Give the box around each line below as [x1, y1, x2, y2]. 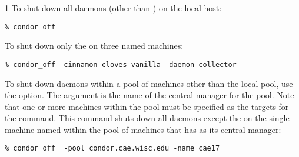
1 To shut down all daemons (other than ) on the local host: [5, 2, 222, 14]
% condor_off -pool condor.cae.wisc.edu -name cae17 [5, 144, 220, 153]
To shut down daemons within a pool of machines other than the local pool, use [5, 77, 293, 89]
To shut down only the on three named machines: [5, 39, 184, 52]
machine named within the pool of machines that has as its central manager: [5, 123, 281, 135]
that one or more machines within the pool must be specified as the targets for [5, 100, 289, 112]
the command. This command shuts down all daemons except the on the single [5, 112, 290, 124]
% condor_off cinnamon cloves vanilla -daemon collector [5, 60, 237, 69]
